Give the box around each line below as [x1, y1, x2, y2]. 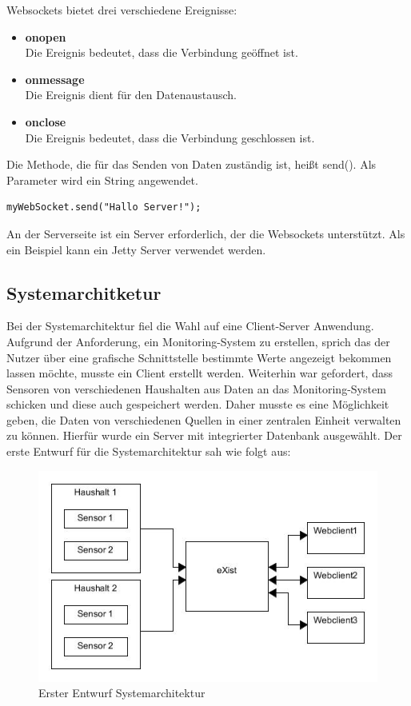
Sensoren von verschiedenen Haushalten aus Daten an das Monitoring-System [6, 380, 386, 397]
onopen [25, 28, 66, 45]
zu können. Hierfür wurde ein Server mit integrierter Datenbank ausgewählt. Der [6, 427, 402, 444]
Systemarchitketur [6, 280, 162, 305]
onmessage [25, 70, 85, 87]
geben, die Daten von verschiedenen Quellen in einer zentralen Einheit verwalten [6, 411, 401, 428]
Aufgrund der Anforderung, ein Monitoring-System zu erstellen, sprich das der [6, 333, 390, 349]
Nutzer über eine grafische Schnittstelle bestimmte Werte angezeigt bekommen [6, 349, 392, 365]
